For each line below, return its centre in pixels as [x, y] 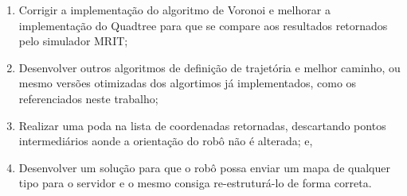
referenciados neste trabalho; [88, 98]
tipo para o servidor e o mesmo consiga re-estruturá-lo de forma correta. [195, 183]
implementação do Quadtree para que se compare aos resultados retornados [203, 25]
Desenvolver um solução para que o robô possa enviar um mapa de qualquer [204, 167]
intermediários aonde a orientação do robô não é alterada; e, [166, 141]
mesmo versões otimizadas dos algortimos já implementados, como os [188, 83]
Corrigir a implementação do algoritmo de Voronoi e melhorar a [174, 10]
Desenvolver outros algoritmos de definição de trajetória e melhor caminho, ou [209, 67]
